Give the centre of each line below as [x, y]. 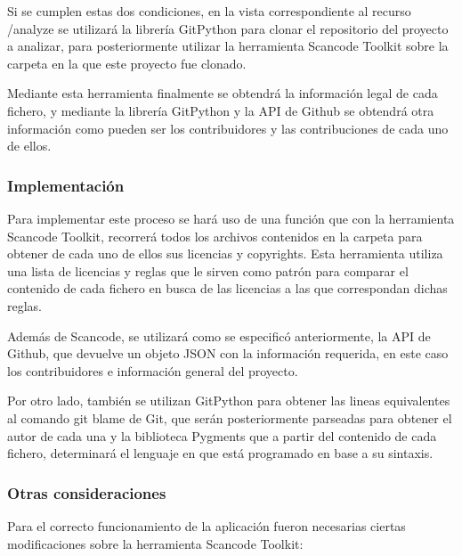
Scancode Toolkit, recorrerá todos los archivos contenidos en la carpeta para [215, 236]
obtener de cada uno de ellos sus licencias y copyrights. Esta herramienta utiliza [225, 253]
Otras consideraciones [87, 492]
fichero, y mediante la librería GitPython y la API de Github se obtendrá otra [221, 110]
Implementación [66, 185]
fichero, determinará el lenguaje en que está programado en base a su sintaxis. [220, 453]
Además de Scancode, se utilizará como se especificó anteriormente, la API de [219, 335]
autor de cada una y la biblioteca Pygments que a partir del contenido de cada [222, 435]
